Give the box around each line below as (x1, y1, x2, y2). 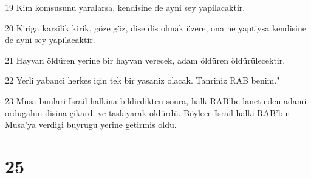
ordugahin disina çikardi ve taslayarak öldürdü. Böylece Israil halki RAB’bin (5, 106, 290, 119)
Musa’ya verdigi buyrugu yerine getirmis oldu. (5, 118, 177, 131)
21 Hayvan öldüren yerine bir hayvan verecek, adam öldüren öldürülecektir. (5, 53, 285, 66)
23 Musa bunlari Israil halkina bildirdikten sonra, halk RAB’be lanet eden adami (5, 94, 307, 107)
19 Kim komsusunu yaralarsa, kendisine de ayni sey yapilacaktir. (5, 1, 245, 13)
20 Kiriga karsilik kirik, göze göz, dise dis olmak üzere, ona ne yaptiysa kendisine (5, 21, 306, 34)
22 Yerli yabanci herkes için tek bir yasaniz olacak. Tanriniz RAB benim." (5, 74, 280, 87)
